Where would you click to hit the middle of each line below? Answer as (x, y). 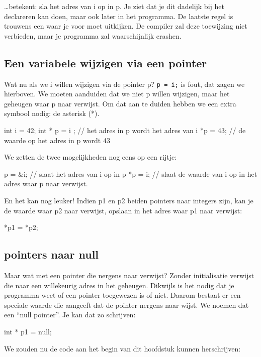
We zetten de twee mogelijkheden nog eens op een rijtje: (91, 157)
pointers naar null (52, 254)
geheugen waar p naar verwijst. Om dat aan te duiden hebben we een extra (120, 103)
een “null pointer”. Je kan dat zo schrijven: (70, 315)
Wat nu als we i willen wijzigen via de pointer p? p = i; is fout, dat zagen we (124, 84)
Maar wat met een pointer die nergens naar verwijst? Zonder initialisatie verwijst (129, 275)
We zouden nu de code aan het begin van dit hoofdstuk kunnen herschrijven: (122, 348)
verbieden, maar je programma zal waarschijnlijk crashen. (93, 35)
